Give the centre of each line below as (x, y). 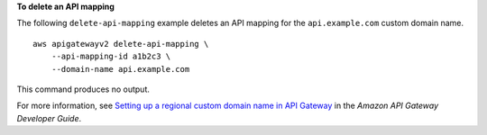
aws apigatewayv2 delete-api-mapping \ (121, 44)
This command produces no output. (83, 89)
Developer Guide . (49, 118)
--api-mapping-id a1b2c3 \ (111, 57)
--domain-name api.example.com (120, 69)
